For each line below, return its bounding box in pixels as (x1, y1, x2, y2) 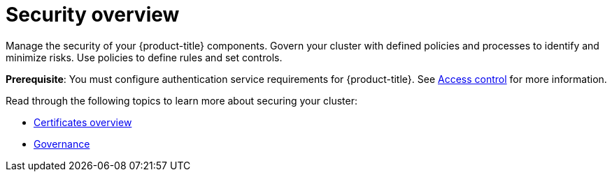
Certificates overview (34, 116, 132, 128)
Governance (34, 137, 90, 150)
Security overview (6, 3, 180, 26)
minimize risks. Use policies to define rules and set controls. (6, 51, 283, 63)
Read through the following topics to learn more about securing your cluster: (6, 94, 357, 107)
